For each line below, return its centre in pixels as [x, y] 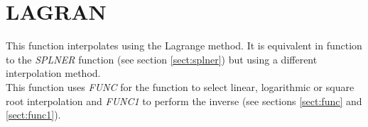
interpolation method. [53, 73]
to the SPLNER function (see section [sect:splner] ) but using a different [162, 59]
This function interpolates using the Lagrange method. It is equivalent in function [184, 46]
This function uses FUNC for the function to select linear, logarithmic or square [180, 86]
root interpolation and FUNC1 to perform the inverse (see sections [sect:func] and [184, 101]
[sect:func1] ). [33, 115]
